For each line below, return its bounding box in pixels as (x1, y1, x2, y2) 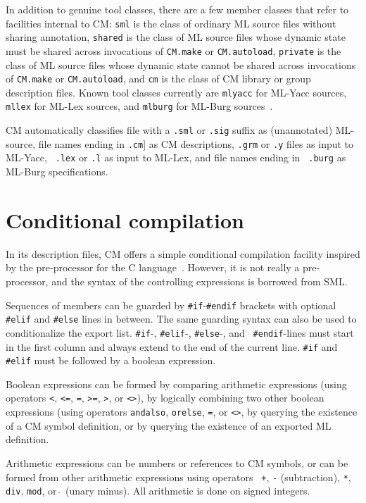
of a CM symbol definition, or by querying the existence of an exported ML (6, 418, 332, 433)
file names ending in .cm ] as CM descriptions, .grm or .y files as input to (38, 136, 354, 151)
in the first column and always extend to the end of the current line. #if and (6, 339, 338, 354)
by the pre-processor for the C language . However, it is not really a (6, 260, 300, 275)
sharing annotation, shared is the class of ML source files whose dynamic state (6, 30, 346, 44)
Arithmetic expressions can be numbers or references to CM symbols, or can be (6, 455, 348, 470)
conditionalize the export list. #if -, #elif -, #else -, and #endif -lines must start (6, 325, 354, 340)
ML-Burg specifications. (6, 164, 108, 179)
